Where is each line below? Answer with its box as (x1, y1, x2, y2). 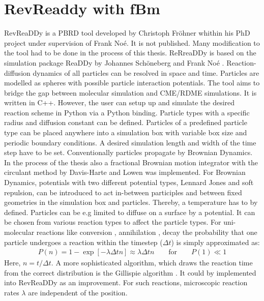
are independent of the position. (28, 287, 128, 297)
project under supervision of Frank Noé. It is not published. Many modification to (4, 37, 260, 48)
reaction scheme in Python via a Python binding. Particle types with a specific (4, 107, 250, 117)
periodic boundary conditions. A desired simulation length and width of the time (4, 137, 256, 147)
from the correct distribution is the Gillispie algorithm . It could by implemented (4, 267, 256, 278)
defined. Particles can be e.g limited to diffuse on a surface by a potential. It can (4, 206, 255, 217)
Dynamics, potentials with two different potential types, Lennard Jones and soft (4, 177, 254, 188)
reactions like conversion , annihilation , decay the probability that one (36, 227, 257, 237)
